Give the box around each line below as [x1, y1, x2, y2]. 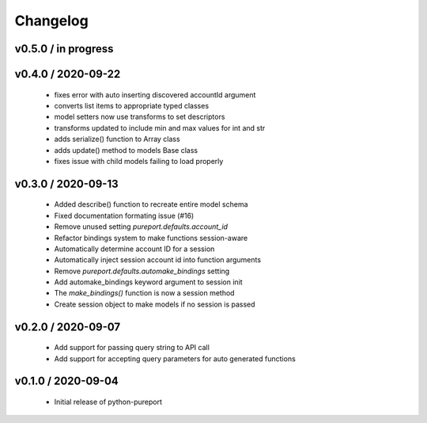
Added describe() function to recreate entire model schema [54, 200, 248, 209]
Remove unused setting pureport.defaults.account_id [54, 222, 229, 231]
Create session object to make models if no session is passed [54, 299, 256, 309]
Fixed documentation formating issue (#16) [54, 211, 195, 220]
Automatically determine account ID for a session [54, 244, 215, 253]
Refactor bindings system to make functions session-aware [54, 233, 248, 242]
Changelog [14, 12, 89, 29]
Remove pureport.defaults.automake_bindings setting [54, 266, 230, 276]
